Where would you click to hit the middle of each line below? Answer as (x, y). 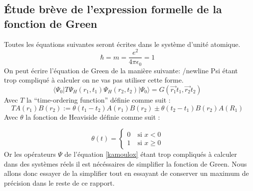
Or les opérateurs (30, 154)
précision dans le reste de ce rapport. (59, 182)
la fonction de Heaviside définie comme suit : (93, 117)
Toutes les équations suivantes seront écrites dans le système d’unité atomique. (122, 44)
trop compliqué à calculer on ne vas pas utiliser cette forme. (94, 80)
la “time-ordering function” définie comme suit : (98, 99)
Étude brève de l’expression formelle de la (113, 9)
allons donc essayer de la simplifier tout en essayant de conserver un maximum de (126, 173)
